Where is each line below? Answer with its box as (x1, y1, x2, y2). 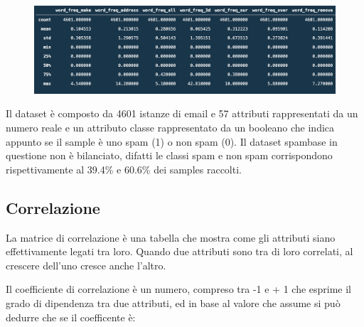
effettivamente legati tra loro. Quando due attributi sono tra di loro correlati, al (6, 244, 353, 259)
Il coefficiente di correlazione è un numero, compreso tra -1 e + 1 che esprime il (6, 282, 352, 296)
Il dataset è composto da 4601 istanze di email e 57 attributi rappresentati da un (6, 106, 358, 121)
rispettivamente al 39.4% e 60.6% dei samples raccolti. (6, 161, 242, 176)
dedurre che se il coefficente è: (6, 309, 136, 324)
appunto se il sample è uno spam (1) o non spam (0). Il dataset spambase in (6, 134, 338, 149)
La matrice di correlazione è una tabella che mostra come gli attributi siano (6, 230, 336, 245)
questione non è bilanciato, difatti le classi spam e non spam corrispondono (6, 148, 333, 163)
